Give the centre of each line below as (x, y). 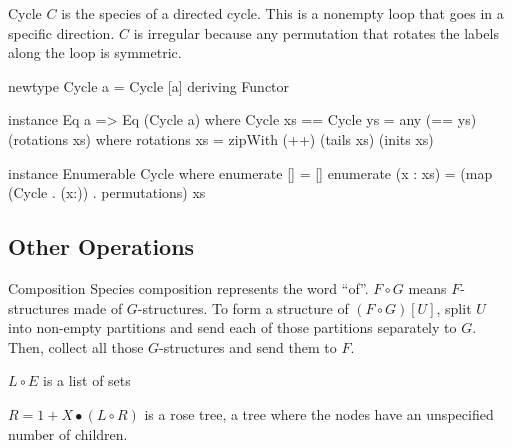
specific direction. (61, 32)
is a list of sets (86, 380)
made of (98, 307)
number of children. (68, 433)
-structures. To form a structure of (243, 307)
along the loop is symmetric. (95, 52)
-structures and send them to (248, 346)
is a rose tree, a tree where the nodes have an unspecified (319, 413)
